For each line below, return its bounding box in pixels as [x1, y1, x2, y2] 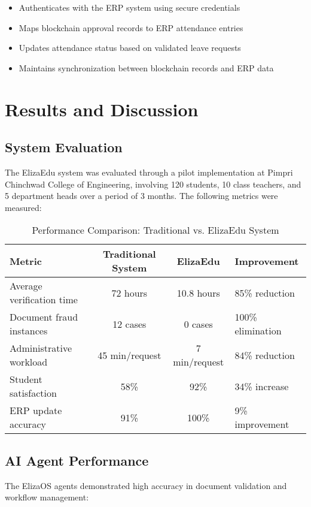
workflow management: [5, 491, 89, 503]
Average [10, 279, 42, 293]
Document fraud [10, 310, 78, 324]
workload [10, 355, 48, 369]
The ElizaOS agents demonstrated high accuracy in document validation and [5, 479, 287, 491]
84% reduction [234, 348, 295, 362]
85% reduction [234, 285, 295, 300]
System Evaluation [5, 138, 123, 156]
